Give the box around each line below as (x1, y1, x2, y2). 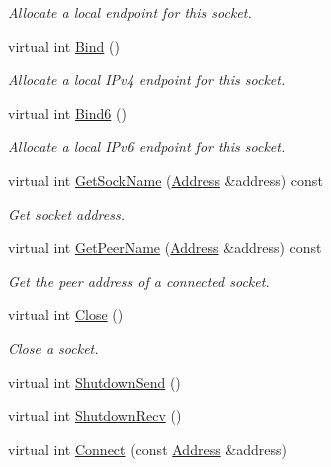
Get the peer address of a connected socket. (8, 270, 270, 291)
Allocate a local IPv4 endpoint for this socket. (8, 69, 286, 90)
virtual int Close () (8, 304, 124, 325)
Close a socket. (8, 337, 99, 358)
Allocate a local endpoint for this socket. (8, 2, 252, 22)
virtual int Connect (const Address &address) (8, 438, 287, 459)
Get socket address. (8, 203, 125, 224)
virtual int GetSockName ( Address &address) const (8, 169, 323, 190)
